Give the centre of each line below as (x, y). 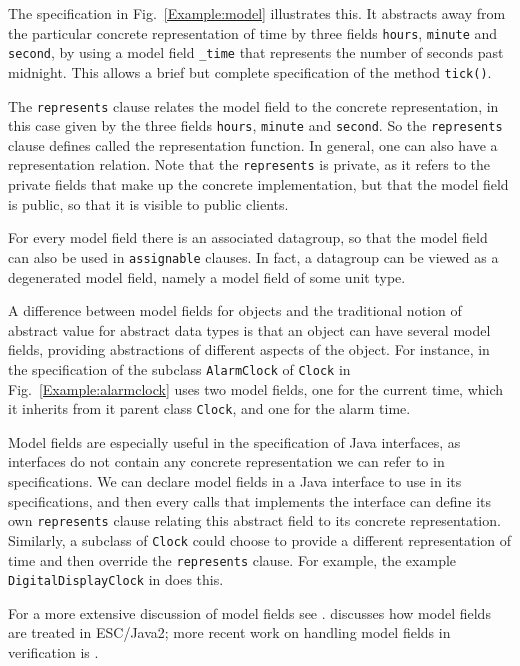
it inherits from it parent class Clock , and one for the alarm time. (209, 408)
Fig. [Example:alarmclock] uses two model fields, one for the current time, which (256, 388)
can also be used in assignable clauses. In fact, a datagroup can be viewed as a (253, 256)
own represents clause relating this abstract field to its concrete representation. (254, 520)
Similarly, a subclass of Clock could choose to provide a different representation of (260, 539)
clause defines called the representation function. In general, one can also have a (253, 144)
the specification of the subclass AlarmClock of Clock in (179, 368)
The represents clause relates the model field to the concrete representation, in (253, 105)
